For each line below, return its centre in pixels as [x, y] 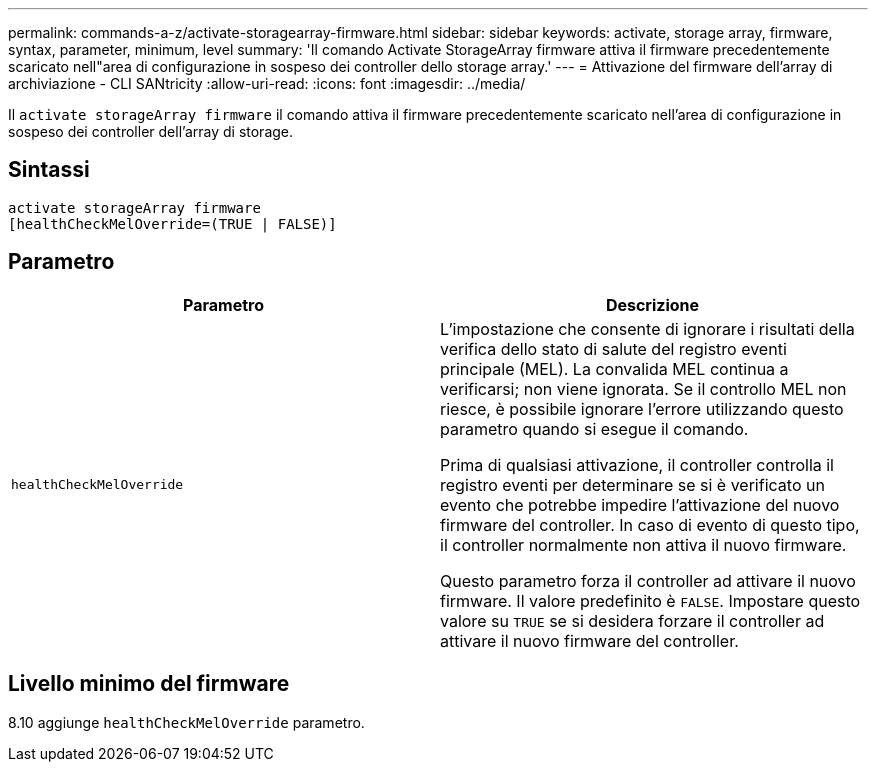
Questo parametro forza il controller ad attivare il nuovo [648, 580]
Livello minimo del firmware [149, 684]
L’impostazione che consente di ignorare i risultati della [647, 328]
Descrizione [652, 304]
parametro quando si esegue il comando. [594, 428]
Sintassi [49, 170]
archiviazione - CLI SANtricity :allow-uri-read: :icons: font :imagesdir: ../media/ [267, 83]
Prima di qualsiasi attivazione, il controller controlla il [637, 464]
